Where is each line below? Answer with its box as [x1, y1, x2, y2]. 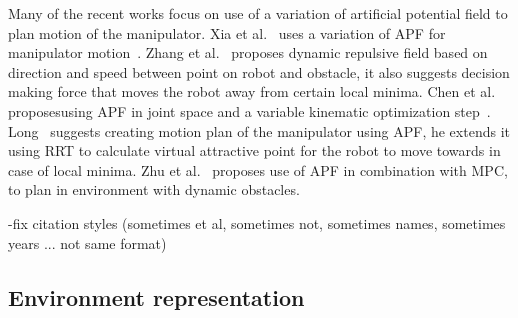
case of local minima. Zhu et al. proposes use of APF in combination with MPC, [8, 159, 508, 180]
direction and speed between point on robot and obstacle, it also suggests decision [8, 61, 510, 82]
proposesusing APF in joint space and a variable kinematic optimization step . [8, 100, 491, 121]
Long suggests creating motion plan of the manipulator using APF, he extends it [8, 120, 510, 141]
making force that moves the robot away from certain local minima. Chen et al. [8, 81, 496, 102]
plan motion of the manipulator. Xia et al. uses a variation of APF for [8, 22, 446, 43]
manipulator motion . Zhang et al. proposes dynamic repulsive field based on [8, 42, 488, 63]
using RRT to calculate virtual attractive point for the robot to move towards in [8, 140, 501, 161]
